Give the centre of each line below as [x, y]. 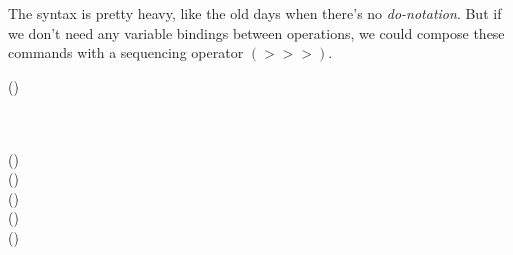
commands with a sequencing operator [126, 52]
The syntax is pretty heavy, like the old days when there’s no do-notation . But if [255, 13]
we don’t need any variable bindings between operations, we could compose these [256, 32]
